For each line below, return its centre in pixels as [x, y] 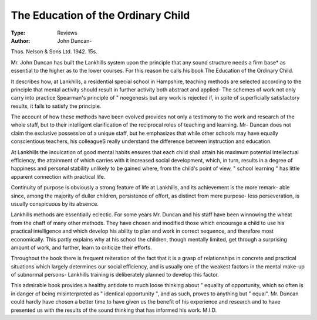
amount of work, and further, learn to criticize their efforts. [81, 247]
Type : [18, 33]
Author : [21, 40]
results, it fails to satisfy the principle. [56, 106]
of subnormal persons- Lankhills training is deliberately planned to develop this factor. [115, 275]
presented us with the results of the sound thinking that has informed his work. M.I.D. [114, 310]
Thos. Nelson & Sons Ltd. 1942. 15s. [54, 52]
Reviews [67, 33]
